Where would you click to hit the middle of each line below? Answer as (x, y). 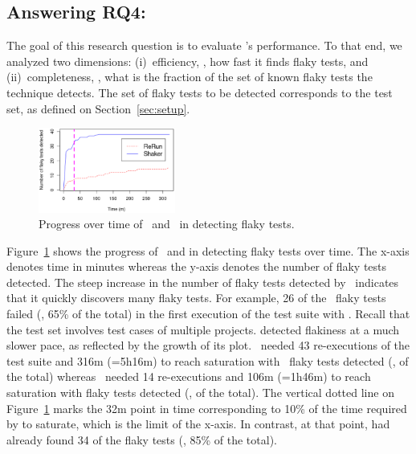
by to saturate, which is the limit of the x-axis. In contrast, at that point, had (198, 424)
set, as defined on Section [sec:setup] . (98, 108)
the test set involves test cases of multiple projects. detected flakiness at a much (203, 329)
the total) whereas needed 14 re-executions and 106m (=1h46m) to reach (189, 376)
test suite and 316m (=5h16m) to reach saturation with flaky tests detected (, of (208, 360)
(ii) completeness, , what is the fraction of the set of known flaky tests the (190, 77)
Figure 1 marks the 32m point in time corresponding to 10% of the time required (207, 408)
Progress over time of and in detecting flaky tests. (167, 224)
